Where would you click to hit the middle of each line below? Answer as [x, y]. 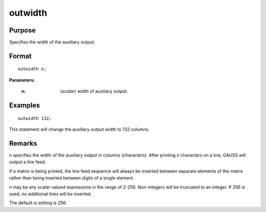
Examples [25, 106]
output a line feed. [28, 162]
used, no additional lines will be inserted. [50, 194]
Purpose [22, 30]
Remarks [23, 143]
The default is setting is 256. [38, 203]
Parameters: [22, 80]
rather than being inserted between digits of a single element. [72, 178]
